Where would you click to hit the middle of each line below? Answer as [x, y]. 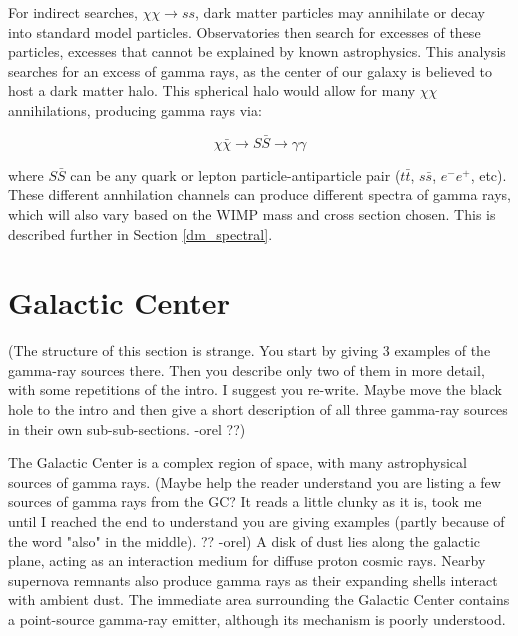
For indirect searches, [73, 12]
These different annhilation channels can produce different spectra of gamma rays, [259, 194]
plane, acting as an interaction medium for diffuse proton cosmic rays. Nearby [247, 560]
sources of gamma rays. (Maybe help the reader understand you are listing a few [254, 481]
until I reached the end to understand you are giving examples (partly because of [256, 521]
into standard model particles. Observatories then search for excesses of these [244, 31]
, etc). [488, 174]
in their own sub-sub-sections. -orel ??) [127, 428]
